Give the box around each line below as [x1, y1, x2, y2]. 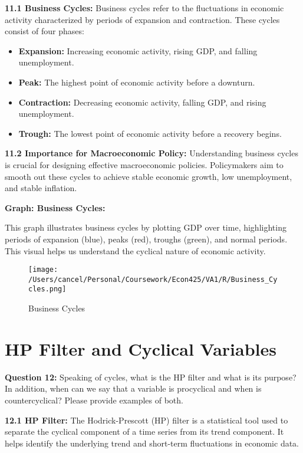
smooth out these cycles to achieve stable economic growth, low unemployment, [5, 170, 292, 182]
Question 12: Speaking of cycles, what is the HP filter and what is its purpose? [5, 370, 297, 383]
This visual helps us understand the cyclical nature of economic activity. [5, 244, 266, 257]
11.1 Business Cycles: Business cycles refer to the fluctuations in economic [5, 2, 284, 14]
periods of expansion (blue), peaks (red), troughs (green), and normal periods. [5, 232, 288, 245]
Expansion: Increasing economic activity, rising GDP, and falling [18, 44, 258, 57]
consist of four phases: [5, 25, 84, 37]
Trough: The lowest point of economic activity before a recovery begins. [18, 127, 282, 139]
